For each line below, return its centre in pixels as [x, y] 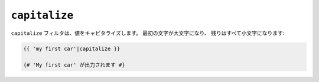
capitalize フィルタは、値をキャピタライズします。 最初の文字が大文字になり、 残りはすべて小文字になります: [148, 33]
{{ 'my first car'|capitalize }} [72, 48]
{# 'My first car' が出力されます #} [74, 65]
